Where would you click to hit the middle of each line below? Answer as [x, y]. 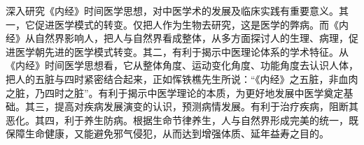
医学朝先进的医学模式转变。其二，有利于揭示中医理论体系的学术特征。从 [182, 51]
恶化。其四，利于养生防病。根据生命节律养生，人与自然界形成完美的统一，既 [182, 120]
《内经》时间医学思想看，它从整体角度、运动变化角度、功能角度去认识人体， [182, 65]
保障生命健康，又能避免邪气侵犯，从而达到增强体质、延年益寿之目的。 [167, 133]
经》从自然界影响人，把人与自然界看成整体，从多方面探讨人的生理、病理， [177, 38]
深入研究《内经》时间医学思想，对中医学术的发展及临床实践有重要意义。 [172, 10]
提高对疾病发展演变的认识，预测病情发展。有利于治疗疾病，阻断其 [206, 106]
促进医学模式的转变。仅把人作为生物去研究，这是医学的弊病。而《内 [191, 24]
